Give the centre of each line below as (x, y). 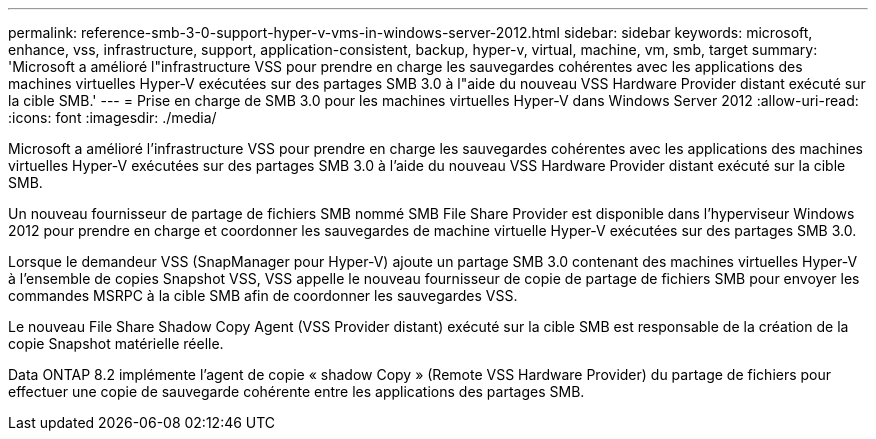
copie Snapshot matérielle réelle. (116, 343)
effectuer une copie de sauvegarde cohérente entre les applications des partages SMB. (296, 391)
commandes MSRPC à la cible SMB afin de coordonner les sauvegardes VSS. (263, 295)
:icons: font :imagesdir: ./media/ (112, 117)
